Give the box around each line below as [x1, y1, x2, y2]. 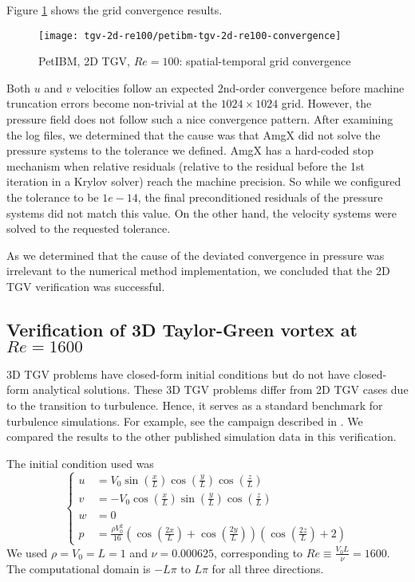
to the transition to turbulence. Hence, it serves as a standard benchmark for [6, 396, 383, 413]
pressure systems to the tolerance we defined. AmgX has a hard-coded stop [6, 142, 373, 159]
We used [6, 544, 48, 560]
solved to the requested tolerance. [6, 220, 171, 237]
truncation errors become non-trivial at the [6, 95, 217, 112]
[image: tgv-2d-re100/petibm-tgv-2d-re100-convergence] [38, 29, 342, 41]
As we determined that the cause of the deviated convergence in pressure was [6, 246, 385, 263]
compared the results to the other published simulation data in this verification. [6, 428, 397, 445]
